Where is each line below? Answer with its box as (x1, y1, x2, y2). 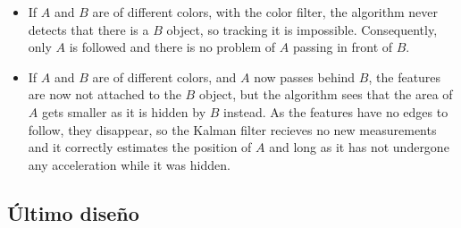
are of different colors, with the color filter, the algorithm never (92, 3, 439, 21)
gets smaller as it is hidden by (41, 102, 206, 121)
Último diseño (7, 198, 139, 226)
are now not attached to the (28, 85, 181, 104)
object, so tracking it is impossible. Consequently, (166, 20, 438, 38)
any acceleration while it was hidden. (28, 155, 230, 173)
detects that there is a (28, 20, 149, 38)
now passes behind (254, 67, 356, 86)
